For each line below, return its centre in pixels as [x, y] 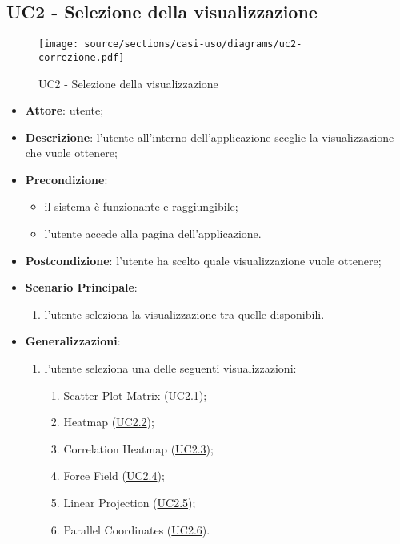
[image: [59, 44]
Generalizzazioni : [73, 341]
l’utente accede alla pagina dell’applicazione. [153, 234]
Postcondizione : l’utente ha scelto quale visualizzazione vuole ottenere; [203, 260]
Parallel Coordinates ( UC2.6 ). [137, 529]
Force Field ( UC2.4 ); [114, 475]
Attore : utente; [64, 110]
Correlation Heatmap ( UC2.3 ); [138, 448]
